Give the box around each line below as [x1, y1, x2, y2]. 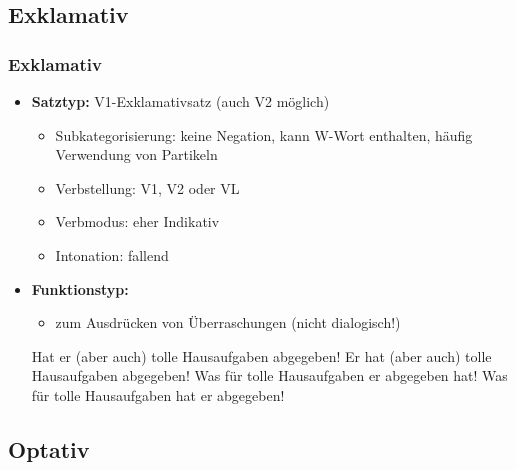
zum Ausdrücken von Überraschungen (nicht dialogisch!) [55, 312, 401, 333]
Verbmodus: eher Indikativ [55, 211, 220, 232]
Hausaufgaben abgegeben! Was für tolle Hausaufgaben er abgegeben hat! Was [31, 365, 508, 386]
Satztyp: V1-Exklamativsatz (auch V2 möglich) [31, 91, 330, 111]
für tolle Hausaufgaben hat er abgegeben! [31, 384, 285, 405]
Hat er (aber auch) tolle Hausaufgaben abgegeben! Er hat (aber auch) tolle [31, 345, 492, 366]
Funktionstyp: [31, 278, 129, 299]
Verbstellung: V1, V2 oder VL [55, 177, 240, 198]
